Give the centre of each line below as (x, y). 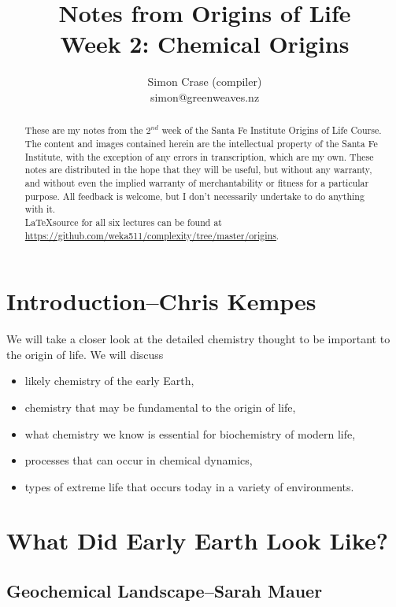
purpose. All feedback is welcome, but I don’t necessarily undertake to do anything (194, 196)
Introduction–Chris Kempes (161, 301)
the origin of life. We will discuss (85, 354)
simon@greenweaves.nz (205, 96)
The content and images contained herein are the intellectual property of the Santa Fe (201, 143)
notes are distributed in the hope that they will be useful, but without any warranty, (198, 170)
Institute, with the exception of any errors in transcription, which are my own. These (199, 156)
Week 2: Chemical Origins (205, 44)
